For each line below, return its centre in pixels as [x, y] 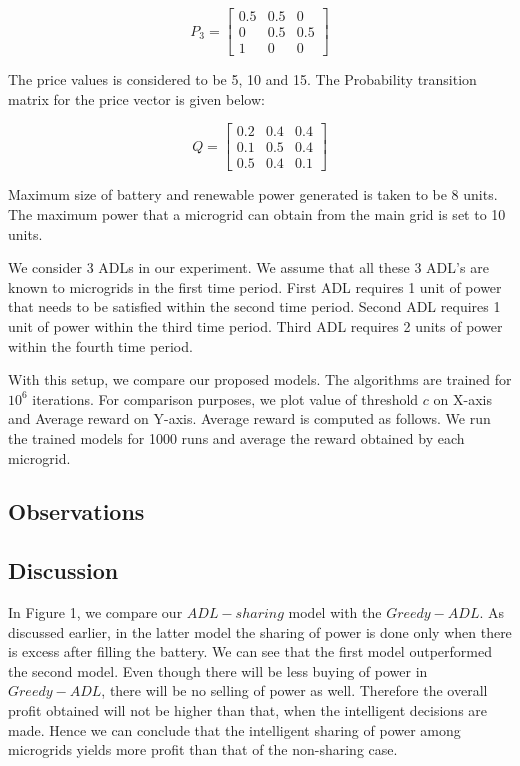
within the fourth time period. [100, 345]
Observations [76, 511]
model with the [335, 612]
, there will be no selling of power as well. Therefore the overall [294, 690]
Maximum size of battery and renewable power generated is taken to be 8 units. [253, 194]
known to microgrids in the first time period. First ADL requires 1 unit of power [255, 286]
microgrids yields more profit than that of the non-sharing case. [203, 749]
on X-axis [462, 398]
